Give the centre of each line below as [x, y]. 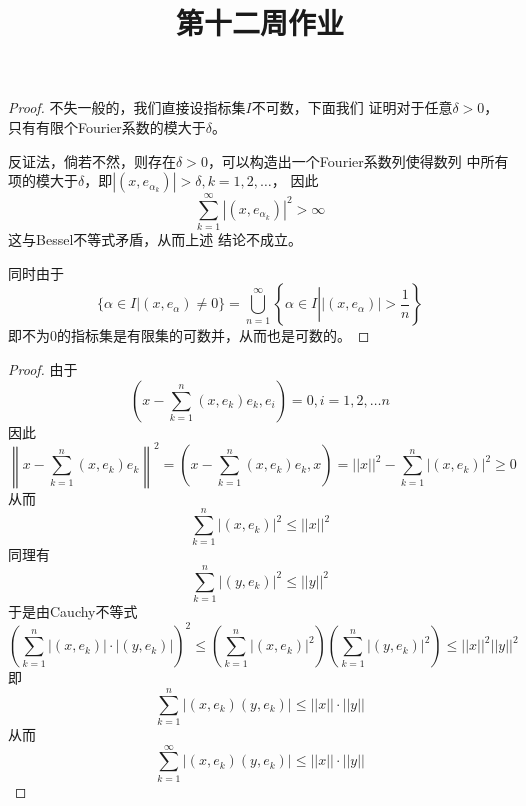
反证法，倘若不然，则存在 [92, 160]
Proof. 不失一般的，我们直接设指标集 [127, 107]
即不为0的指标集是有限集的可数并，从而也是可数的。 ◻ [189, 335]
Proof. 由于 [43, 369]
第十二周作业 [259, 22]
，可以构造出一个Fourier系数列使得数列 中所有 [358, 160]
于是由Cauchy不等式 [73, 611]
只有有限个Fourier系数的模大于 [107, 126]
